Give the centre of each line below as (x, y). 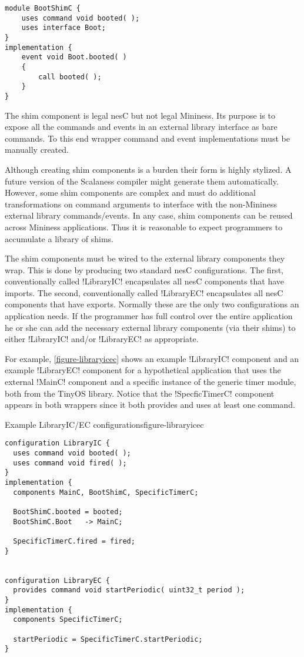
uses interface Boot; (64, 28)
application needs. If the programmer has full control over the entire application (149, 316)
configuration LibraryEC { (57, 580)
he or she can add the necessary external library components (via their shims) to (150, 327)
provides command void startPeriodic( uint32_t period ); (129, 590)
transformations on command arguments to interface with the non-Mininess (141, 204)
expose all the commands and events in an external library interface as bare (141, 127)
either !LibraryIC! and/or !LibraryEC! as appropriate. (102, 339)
